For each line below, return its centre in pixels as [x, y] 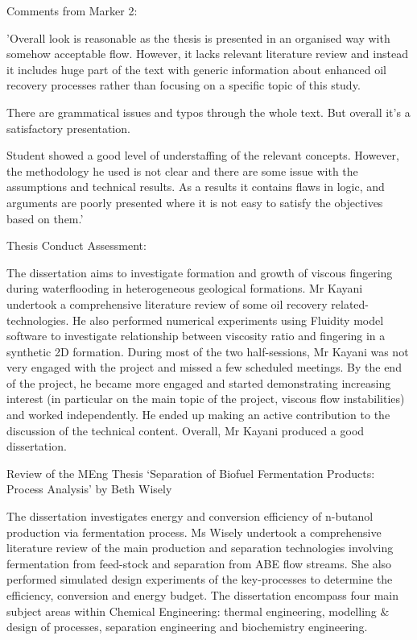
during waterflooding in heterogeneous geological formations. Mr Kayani [185, 288]
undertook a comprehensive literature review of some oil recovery [167, 303]
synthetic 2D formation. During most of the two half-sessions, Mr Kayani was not [208, 351]
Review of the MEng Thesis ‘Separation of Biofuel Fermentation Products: [191, 473]
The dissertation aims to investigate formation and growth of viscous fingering [200, 272]
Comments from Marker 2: [72, 10]
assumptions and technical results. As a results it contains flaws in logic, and [196, 187]
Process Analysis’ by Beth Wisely [89, 489]
